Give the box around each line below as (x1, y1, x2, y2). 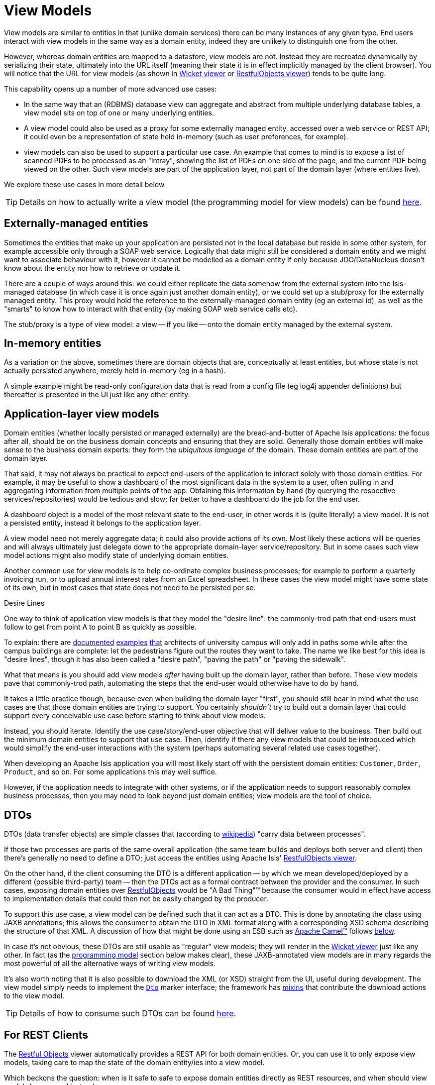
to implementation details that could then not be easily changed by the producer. (4, 894, 268, 903)
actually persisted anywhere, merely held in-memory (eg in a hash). (4, 366, 226, 375)
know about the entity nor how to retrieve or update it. (4, 263, 181, 272)
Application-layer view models (4, 407, 159, 420)
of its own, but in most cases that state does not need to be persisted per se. (4, 583, 256, 592)
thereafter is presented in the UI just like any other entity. (4, 390, 190, 399)
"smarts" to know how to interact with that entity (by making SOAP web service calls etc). (4, 304, 298, 313)
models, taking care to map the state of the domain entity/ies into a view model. (4, 1058, 265, 1067)
